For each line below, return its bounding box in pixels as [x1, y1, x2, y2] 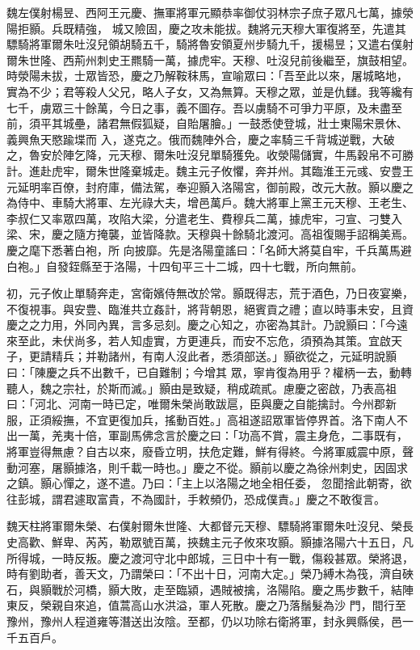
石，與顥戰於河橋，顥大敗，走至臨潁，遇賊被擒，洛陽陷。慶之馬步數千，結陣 [6, 580, 414, 597]
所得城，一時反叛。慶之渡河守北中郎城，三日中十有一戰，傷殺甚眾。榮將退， [6, 549, 414, 566]
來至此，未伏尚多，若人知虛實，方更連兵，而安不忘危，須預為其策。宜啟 [6, 331, 391, 348]
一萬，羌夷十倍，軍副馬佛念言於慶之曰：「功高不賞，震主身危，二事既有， [17, 427, 408, 444]
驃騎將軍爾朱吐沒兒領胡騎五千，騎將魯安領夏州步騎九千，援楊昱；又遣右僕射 [6, 36, 414, 53]
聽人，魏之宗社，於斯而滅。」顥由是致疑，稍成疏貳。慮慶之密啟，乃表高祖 [6, 379, 397, 396]
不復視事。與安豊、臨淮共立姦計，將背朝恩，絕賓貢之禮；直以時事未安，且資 [6, 300, 414, 317]
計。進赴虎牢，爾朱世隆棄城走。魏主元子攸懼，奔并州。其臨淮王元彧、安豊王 [6, 162, 414, 179]
